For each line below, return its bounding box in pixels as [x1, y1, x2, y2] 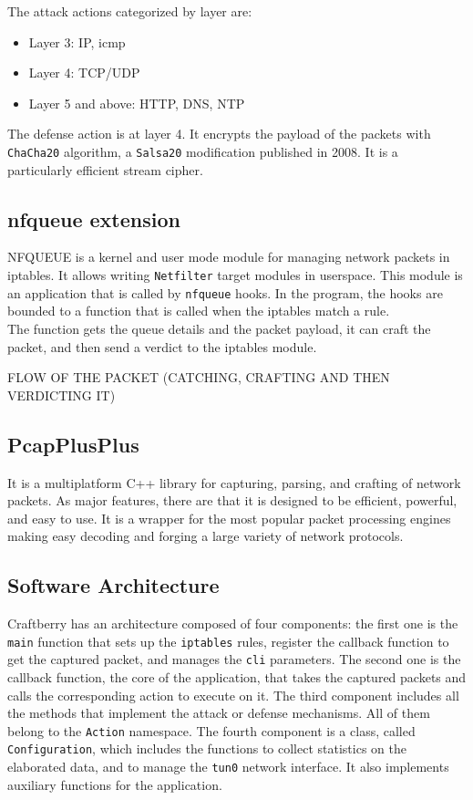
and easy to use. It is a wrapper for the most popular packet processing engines [7, 508, 451, 527]
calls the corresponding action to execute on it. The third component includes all [7, 685, 459, 704]
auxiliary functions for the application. [7, 774, 222, 794]
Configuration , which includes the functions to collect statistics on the [7, 739, 406, 758]
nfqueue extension [7, 204, 180, 233]
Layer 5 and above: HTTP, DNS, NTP [28, 93, 245, 112]
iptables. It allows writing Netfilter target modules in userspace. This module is [7, 265, 463, 285]
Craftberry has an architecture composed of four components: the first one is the [7, 614, 458, 633]
